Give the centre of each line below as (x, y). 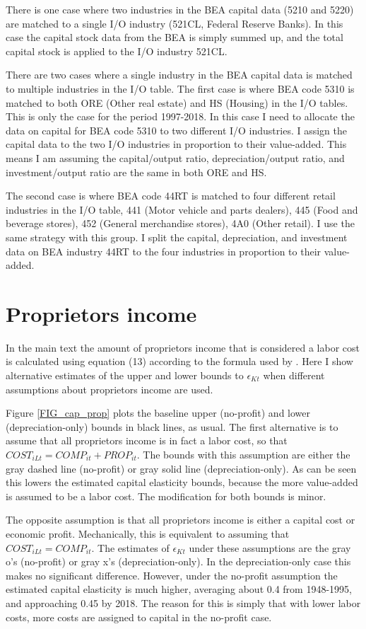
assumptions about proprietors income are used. (110, 389)
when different (294, 375)
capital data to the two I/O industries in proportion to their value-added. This (176, 144)
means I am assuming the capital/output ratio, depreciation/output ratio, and (175, 157)
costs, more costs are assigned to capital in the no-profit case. (139, 617)
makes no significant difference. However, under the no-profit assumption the (172, 575)
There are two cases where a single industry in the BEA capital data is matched (179, 75)
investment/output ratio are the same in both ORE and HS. (136, 172)
